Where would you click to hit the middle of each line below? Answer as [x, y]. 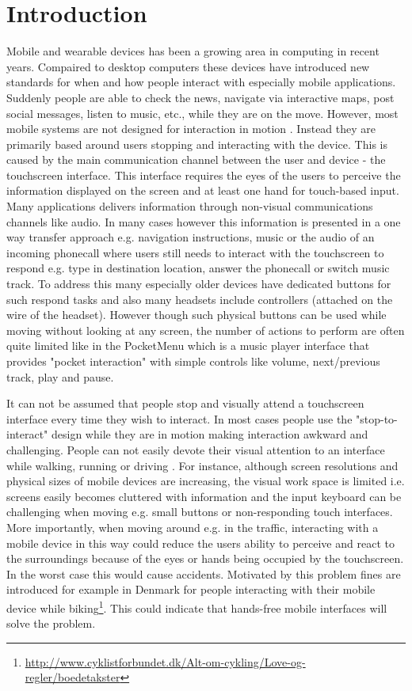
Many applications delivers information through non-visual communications [190, 206]
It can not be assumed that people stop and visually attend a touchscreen [185, 403]
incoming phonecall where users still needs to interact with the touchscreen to [195, 252]
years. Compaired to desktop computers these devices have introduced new [188, 66]
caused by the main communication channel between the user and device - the [196, 159]
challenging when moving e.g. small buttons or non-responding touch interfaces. [200, 512]
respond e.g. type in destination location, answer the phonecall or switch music [198, 268]
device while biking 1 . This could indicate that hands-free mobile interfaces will [197, 606]
